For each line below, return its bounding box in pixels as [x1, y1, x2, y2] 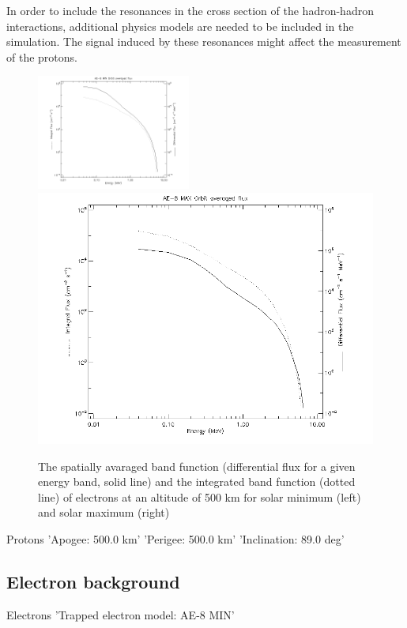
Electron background [6, 570, 180, 594]
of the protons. [6, 48, 77, 65]
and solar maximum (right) [38, 504, 170, 521]
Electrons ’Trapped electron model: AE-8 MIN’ [6, 606, 235, 622]
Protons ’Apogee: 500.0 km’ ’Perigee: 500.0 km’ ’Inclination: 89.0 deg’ [6, 531, 345, 547]
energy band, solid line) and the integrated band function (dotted [38, 473, 356, 490]
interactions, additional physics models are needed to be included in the [6, 17, 354, 34]
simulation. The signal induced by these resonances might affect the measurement [6, 33, 401, 50]
